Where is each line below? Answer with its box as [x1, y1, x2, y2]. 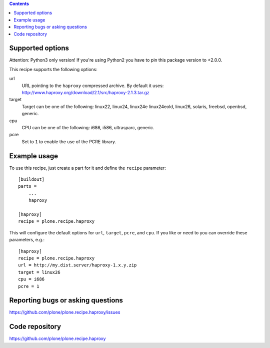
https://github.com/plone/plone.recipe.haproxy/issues [9, 309, 120, 315]
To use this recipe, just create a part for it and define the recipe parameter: [9, 165, 166, 171]
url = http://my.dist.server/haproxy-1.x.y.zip [18, 262, 137, 268]
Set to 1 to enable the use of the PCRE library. [21, 138, 116, 145]
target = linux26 [18, 269, 60, 275]
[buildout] [18, 177, 45, 182]
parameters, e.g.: [9, 237, 45, 243]
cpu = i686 [18, 276, 45, 282]
